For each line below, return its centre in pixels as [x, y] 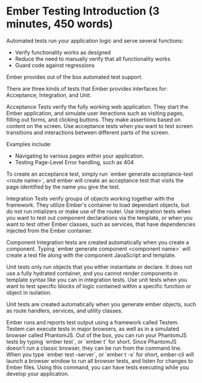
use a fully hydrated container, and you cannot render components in [92, 273]
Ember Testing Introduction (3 [83, 11]
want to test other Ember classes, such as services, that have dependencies [101, 224]
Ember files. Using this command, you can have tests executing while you [98, 367]
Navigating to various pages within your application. [80, 156]
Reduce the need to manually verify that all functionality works [93, 59]
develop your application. [38, 373]
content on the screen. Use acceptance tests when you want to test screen [99, 126]
